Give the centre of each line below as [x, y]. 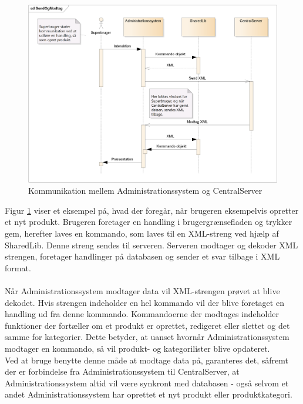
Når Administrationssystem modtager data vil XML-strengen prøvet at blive [142, 291]
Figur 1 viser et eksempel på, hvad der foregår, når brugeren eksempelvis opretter [152, 210]
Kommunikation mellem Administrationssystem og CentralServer [145, 191]
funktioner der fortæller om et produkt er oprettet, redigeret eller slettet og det [147, 325]
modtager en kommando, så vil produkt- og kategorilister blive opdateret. [137, 348]
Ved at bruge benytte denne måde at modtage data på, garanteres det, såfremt [147, 360]
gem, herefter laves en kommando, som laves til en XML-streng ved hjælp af [142, 233]
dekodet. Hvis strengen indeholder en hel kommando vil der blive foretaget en [144, 302]
